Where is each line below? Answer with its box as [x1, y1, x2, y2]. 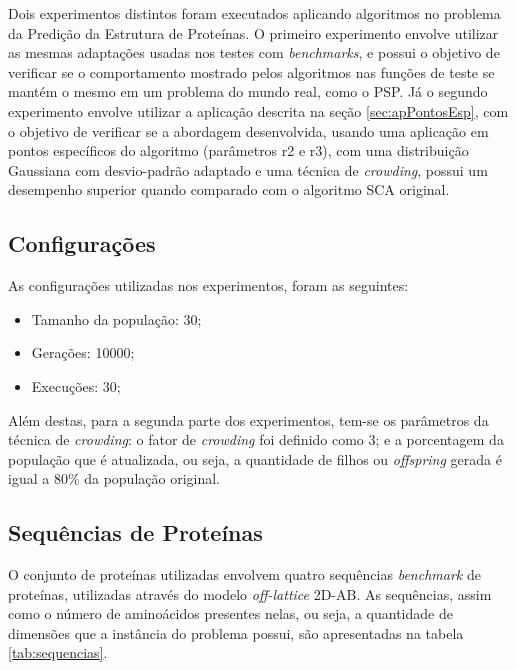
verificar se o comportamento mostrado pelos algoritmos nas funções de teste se [8, 61, 495, 82]
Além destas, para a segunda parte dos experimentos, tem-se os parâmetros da [8, 409, 489, 430]
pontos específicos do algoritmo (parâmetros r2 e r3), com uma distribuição [8, 140, 469, 161]
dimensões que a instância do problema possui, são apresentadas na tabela [8, 622, 464, 643]
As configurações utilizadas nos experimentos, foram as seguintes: [8, 275, 409, 296]
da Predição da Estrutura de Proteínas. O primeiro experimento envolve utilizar [8, 22, 499, 43]
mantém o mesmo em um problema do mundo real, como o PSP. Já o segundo [8, 81, 488, 102]
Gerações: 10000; [31, 342, 135, 363]
